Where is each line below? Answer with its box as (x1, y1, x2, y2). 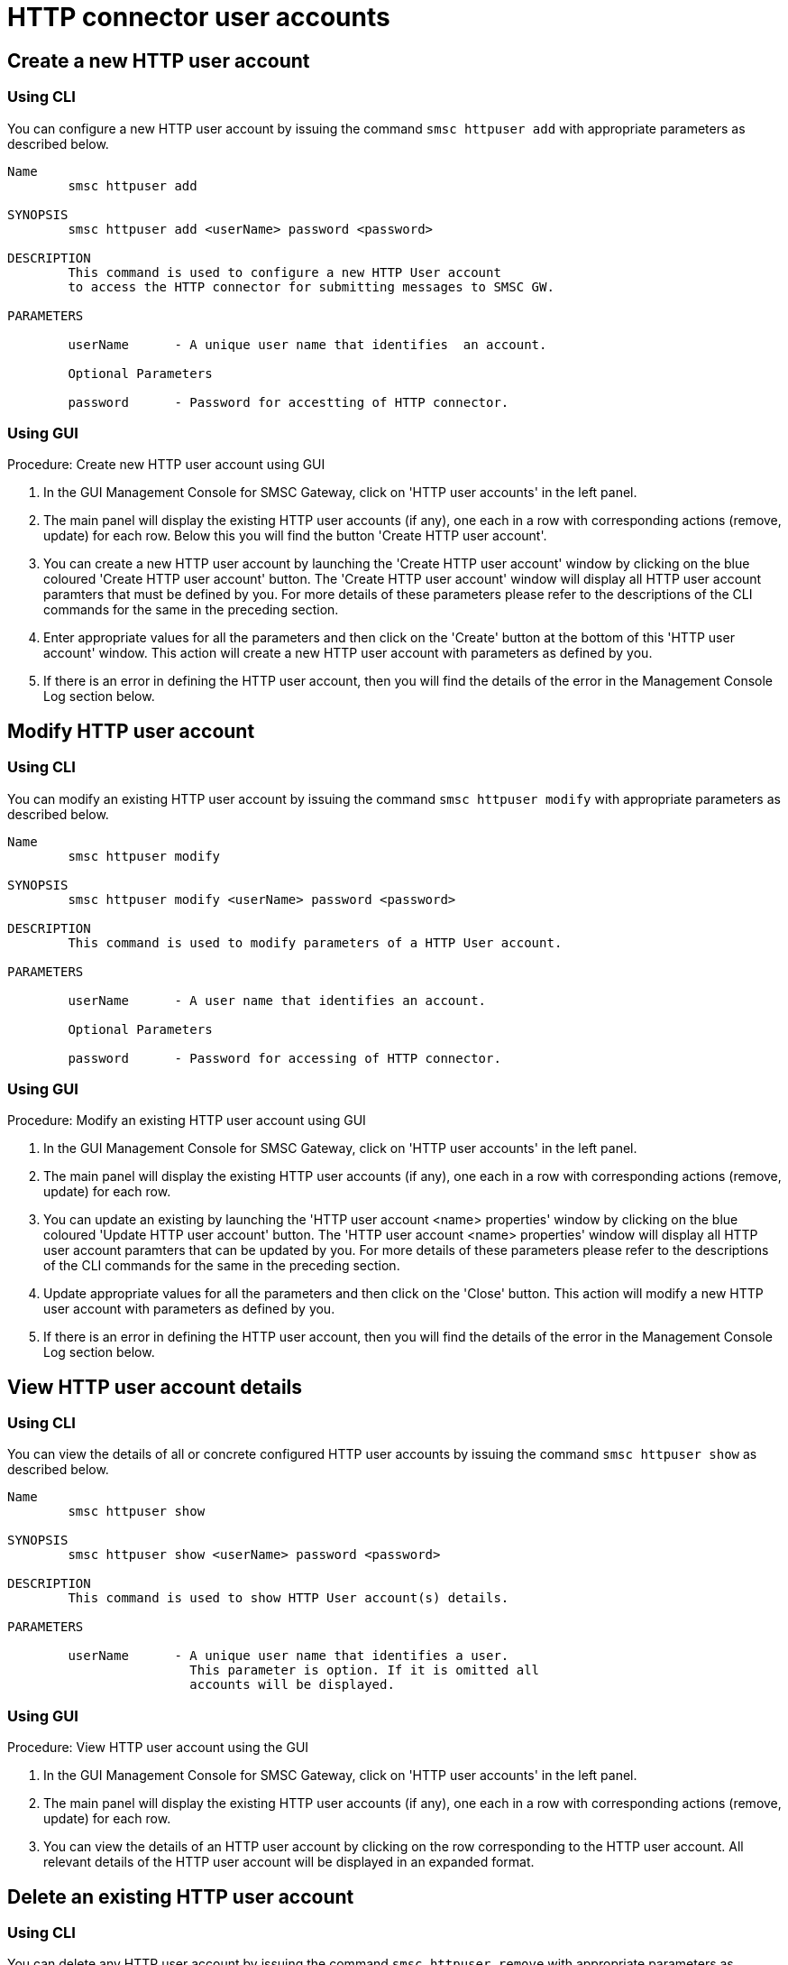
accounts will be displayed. (189, 1677, 395, 1693)
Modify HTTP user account (7, 719, 255, 743)
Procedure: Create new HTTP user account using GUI (7, 457, 325, 473)
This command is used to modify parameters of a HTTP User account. (68, 935, 563, 950)
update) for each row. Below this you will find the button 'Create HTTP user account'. (43, 528, 547, 544)
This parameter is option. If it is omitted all (189, 1663, 540, 1678)
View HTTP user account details (7, 1375, 303, 1398)
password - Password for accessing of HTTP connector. (68, 1050, 501, 1066)
